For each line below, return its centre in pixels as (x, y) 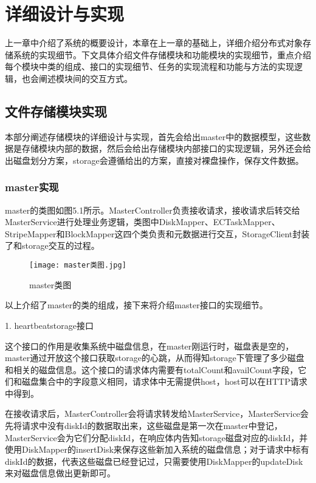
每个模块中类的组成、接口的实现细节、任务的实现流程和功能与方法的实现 (149, 66)
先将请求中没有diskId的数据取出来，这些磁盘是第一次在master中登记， (144, 426)
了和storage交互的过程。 (52, 245)
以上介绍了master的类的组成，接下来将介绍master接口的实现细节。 (136, 305)
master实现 (32, 187)
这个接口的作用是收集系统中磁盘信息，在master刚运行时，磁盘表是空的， (149, 346)
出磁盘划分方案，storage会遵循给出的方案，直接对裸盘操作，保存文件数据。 (154, 160)
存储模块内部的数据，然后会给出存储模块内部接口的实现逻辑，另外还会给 (166, 148)
